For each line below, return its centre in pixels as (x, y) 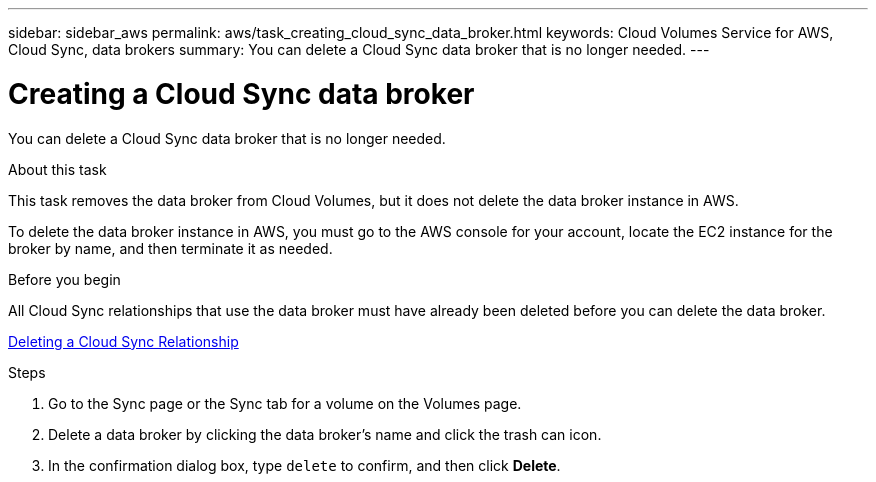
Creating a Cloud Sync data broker (241, 93)
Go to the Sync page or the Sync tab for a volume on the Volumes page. (285, 403)
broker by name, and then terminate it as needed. (170, 248)
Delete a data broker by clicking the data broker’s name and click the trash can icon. (325, 434)
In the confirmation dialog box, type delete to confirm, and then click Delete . (304, 465)
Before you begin (64, 279)
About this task (57, 169)
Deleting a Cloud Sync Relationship (123, 341)
